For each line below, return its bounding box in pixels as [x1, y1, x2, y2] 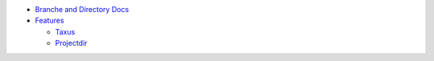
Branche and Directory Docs [35, 5, 129, 14]
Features [35, 16, 64, 26]
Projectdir [55, 39, 88, 48]
